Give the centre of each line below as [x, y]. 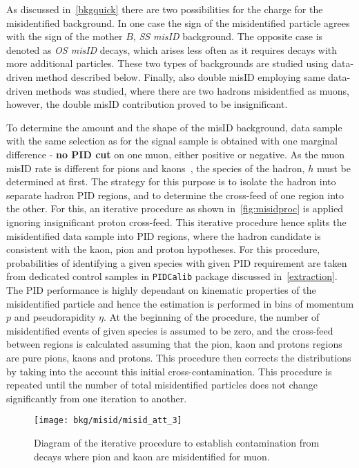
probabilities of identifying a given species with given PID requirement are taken [177, 262]
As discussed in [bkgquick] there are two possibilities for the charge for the [165, 9]
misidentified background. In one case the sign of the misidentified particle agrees [178, 22]
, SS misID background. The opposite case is [228, 36]
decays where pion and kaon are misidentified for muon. [152, 456]
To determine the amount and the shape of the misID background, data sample [174, 127]
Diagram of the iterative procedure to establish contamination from [177, 442]
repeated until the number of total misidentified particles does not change [162, 385]
